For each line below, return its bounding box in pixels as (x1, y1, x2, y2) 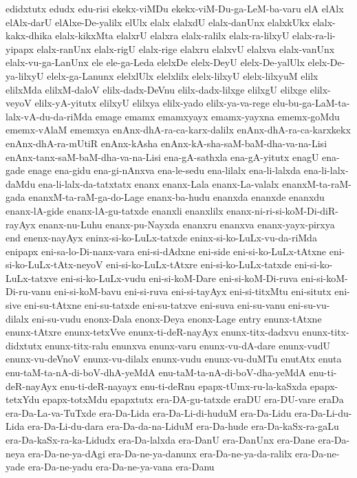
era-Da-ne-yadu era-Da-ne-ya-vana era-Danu (28, 459, 215, 474)
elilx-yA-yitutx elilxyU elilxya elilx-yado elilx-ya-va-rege (34, 96, 270, 110)
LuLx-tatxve (6, 270, 58, 285)
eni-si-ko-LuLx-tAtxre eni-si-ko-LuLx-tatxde (106, 257, 292, 272)
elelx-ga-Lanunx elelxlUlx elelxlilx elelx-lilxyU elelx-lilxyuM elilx (47, 68, 318, 83)
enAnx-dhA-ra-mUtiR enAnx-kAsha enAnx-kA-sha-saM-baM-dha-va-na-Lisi (6, 135, 327, 150)
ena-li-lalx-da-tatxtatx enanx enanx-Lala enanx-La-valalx (38, 176, 279, 191)
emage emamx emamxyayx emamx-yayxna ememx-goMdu (95, 109, 340, 123)
